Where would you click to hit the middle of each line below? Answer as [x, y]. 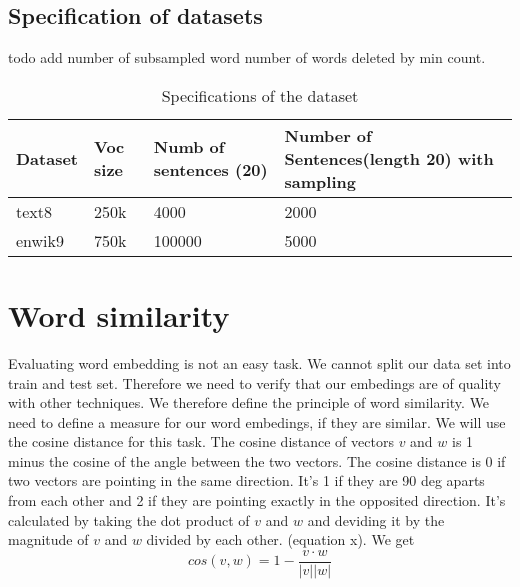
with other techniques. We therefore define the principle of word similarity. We [249, 402]
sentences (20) [210, 170]
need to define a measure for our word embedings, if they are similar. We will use [257, 421]
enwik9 [40, 240]
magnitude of [48, 539]
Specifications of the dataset [260, 95]
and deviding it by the [376, 519]
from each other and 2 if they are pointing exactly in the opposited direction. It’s [257, 500]
